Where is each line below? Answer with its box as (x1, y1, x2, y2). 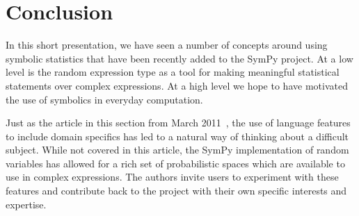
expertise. (6, 197, 47, 211)
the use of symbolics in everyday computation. (6, 92, 203, 106)
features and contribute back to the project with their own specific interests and (6, 183, 347, 198)
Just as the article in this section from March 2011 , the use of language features (6, 115, 351, 130)
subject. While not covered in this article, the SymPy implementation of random (6, 142, 349, 157)
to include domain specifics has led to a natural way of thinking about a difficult (6, 128, 349, 143)
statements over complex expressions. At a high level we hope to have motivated (6, 78, 348, 92)
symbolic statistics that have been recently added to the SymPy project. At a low (6, 51, 353, 65)
